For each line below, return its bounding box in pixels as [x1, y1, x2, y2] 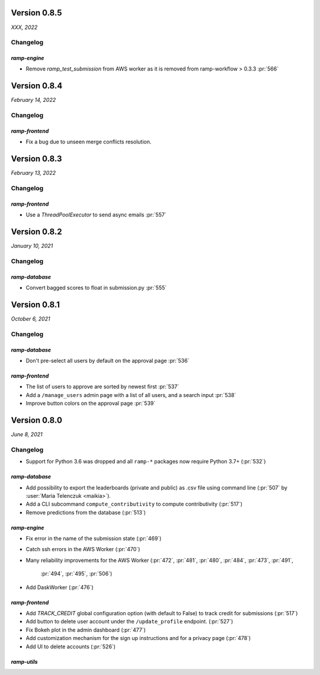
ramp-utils [11, 658, 38, 665]
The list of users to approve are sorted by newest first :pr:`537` [25, 383, 180, 391]
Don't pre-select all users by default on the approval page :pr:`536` [25, 357, 190, 364]
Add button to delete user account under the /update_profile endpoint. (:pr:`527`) [25, 618, 233, 625]
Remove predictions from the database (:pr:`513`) [25, 508, 146, 516]
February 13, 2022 [11, 169, 56, 177]
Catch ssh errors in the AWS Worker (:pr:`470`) [25, 546, 140, 553]
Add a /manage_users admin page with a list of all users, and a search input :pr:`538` [25, 391, 236, 398]
